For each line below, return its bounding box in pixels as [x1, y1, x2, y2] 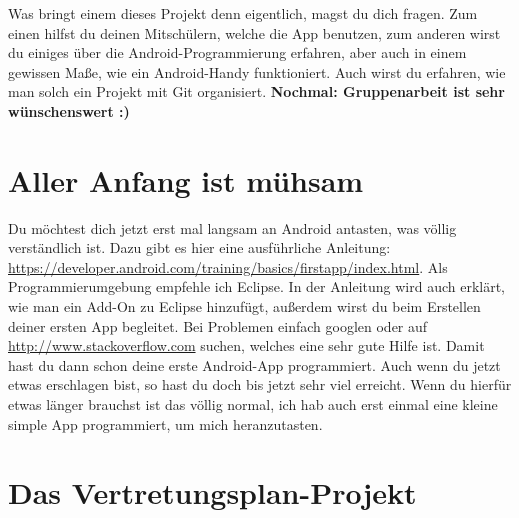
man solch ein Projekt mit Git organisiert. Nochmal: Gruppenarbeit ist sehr [8, 81, 505, 102]
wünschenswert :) [8, 100, 130, 121]
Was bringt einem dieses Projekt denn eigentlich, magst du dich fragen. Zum [8, 3, 478, 23]
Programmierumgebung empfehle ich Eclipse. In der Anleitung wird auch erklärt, [8, 276, 505, 297]
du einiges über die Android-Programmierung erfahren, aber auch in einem [8, 42, 467, 63]
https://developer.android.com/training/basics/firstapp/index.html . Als [8, 256, 448, 277]
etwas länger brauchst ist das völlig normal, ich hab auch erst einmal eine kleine [8, 394, 498, 415]
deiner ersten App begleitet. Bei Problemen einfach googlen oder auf [8, 315, 428, 336]
